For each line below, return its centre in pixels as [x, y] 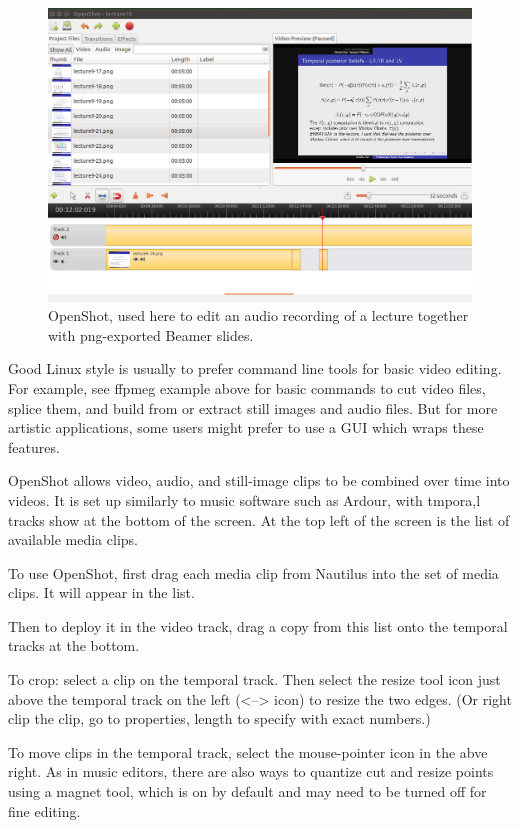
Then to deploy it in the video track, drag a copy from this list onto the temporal [258, 625]
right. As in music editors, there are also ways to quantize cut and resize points [251, 771]
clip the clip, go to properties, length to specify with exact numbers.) [219, 718]
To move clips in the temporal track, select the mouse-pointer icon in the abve [248, 751]
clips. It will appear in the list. [101, 592]
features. [34, 446]
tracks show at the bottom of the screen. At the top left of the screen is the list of [259, 519]
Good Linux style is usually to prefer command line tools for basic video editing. [255, 368]
